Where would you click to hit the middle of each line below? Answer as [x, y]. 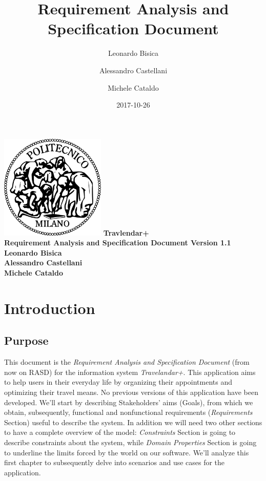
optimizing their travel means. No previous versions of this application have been [131, 392]
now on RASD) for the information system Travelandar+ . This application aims [130, 372]
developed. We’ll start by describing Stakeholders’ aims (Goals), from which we [129, 402]
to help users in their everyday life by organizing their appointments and [118, 382]
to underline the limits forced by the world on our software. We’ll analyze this [127, 452]
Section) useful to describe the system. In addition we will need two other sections [133, 422]
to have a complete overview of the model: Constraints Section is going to [120, 432]
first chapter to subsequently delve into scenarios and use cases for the [115, 462]
